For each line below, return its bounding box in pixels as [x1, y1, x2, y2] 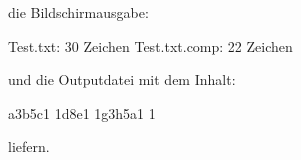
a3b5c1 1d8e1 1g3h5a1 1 [8, 102, 156, 123]
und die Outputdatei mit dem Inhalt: [8, 69, 236, 90]
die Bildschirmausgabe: [8, 2, 149, 22]
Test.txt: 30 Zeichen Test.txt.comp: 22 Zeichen [8, 35, 293, 56]
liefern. [8, 136, 50, 157]
